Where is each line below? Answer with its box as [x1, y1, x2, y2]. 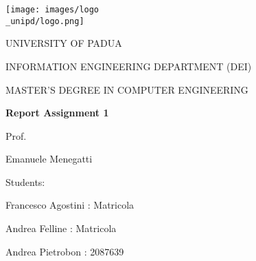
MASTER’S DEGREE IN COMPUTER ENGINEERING [5, 82, 248, 96]
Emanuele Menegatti [5, 152, 93, 166]
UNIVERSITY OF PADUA [5, 36, 122, 50]
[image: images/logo [5, 5, 100, 14]
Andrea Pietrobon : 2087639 [5, 244, 124, 258]
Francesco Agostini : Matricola [5, 198, 135, 212]
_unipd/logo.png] [5, 16, 84, 26]
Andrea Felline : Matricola [5, 221, 117, 236]
